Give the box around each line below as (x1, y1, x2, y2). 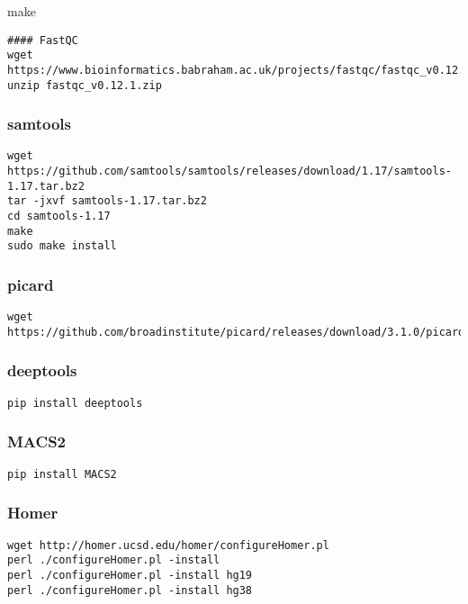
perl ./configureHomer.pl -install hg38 (7, 583, 253, 597)
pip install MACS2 (7, 467, 117, 481)
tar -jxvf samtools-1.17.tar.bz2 (7, 194, 207, 208)
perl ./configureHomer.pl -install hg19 (7, 568, 253, 581)
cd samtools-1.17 (7, 210, 111, 223)
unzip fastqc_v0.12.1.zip (7, 78, 162, 92)
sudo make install (7, 239, 117, 253)
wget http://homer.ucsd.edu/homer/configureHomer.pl (7, 538, 329, 552)
